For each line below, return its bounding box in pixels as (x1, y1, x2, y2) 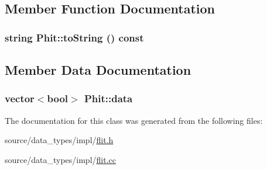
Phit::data (84, 91, 133, 106)
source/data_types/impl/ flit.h (5, 134, 114, 146)
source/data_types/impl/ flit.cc (5, 153, 116, 165)
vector (5, 91, 35, 106)
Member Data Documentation (5, 61, 191, 79)
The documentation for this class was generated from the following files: (5, 114, 263, 126)
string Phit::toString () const (5, 30, 144, 44)
